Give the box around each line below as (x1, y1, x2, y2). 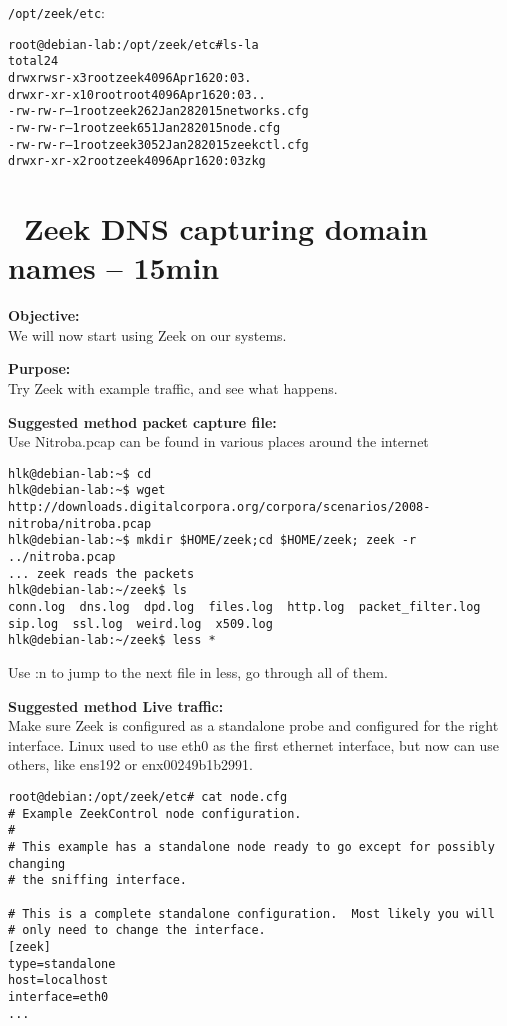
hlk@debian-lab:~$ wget (8, 483, 166, 498)
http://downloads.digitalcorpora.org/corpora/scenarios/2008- (8, 500, 431, 515)
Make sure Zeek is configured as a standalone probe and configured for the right (8, 715, 499, 736)
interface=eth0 (8, 989, 109, 1004)
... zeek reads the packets (8, 566, 195, 581)
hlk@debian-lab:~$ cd (8, 466, 152, 481)
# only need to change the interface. (8, 923, 266, 938)
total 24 (8, 54, 59, 69)
